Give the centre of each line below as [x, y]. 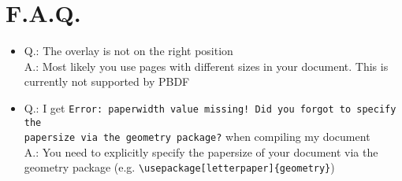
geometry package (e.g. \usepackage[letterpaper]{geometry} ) [179, 167]
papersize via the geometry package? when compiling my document [197, 137]
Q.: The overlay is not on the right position [128, 51]
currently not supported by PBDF [107, 81]
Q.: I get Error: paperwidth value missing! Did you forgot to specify [210, 107]
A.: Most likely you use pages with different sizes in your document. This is [206, 66]
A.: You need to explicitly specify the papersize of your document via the [201, 151]
